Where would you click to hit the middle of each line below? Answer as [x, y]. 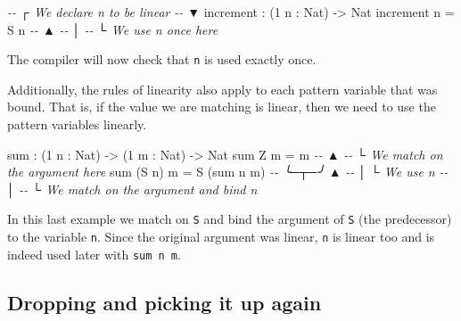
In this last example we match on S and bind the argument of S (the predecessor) [230, 219]
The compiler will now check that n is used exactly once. [162, 59]
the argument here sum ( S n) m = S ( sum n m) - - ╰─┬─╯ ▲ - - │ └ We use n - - [228, 172]
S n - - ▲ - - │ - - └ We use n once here [113, 29]
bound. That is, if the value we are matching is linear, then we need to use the [222, 107]
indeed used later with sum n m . [94, 254]
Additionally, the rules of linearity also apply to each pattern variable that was [222, 89]
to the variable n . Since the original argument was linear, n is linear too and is [221, 237]
